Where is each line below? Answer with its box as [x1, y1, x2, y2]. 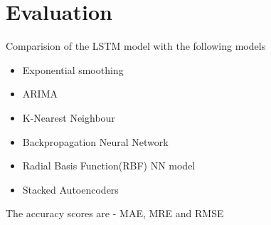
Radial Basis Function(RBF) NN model [22, 158, 196, 173]
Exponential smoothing [22, 62, 124, 77]
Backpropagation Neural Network [22, 134, 169, 149]
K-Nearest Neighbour [22, 110, 115, 125]
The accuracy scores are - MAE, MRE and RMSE [6, 206, 224, 221]
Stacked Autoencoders [22, 182, 119, 197]
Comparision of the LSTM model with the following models [6, 38, 266, 53]
